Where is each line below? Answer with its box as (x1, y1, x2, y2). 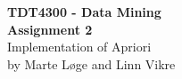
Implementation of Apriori (7, 37, 152, 56)
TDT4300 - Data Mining (7, 3, 161, 20)
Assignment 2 (7, 20, 93, 38)
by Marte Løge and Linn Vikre (7, 54, 176, 73)
